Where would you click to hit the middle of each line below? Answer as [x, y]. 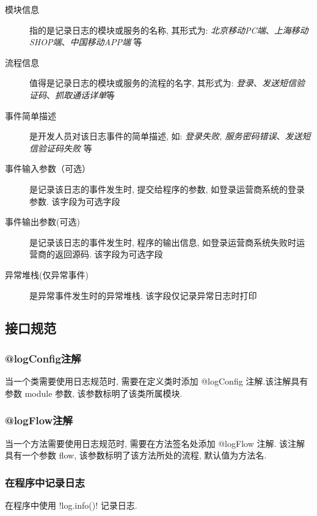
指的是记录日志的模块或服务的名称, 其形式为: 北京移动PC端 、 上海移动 [169, 30]
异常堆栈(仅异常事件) [47, 274]
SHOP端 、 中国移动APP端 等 [86, 42]
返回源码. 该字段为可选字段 [109, 254]
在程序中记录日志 [45, 482]
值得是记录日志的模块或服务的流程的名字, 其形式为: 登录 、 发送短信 [163, 83]
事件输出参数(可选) [42, 222]
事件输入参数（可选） [48, 168]
